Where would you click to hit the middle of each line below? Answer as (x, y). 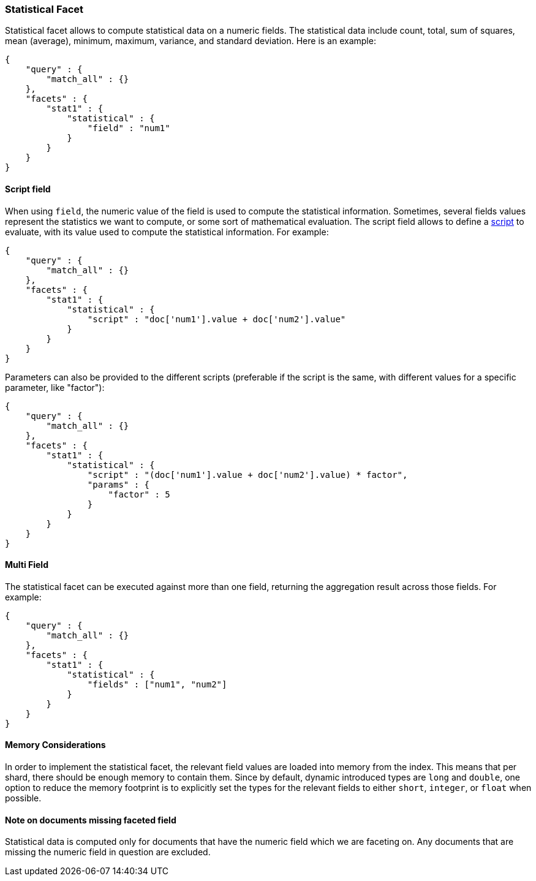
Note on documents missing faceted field (91, 820)
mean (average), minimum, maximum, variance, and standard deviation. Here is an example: (191, 41)
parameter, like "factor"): (55, 387)
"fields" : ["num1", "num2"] (157, 684)
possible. (23, 798)
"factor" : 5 (139, 494)
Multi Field (27, 565)
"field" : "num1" (129, 128)
